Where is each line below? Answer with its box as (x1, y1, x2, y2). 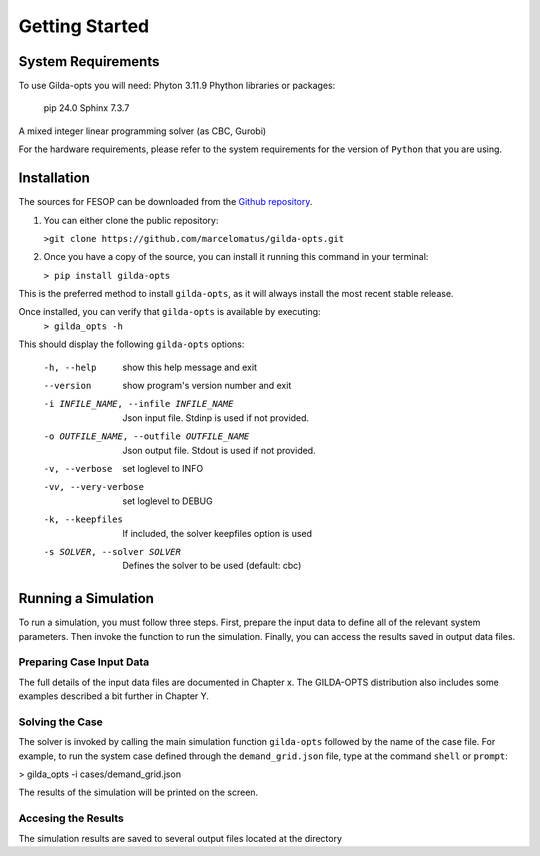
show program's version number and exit (122, 380, 292, 392)
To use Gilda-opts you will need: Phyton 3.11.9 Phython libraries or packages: (18, 80, 336, 92)
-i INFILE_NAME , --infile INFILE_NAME (43, 398, 234, 410)
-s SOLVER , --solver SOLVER (43, 546, 182, 557)
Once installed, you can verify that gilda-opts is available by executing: (18, 306, 321, 318)
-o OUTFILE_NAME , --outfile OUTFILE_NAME (43, 431, 250, 442)
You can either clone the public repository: (43, 214, 219, 226)
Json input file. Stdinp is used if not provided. (122, 411, 310, 424)
